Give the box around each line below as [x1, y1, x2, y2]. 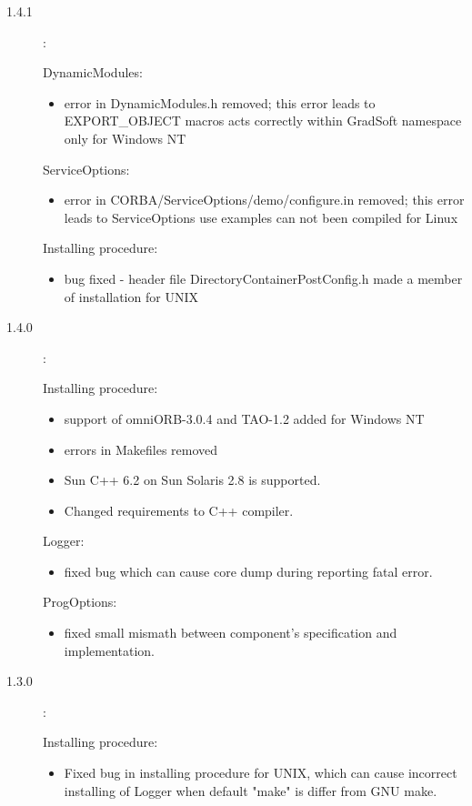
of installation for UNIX [64, 287, 198, 306]
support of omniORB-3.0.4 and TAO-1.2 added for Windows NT [64, 408, 425, 428]
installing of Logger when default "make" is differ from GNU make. [64, 781, 437, 800]
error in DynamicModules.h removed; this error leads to [64, 93, 376, 112]
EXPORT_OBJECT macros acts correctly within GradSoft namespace [64, 111, 462, 130]
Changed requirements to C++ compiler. [64, 500, 294, 519]
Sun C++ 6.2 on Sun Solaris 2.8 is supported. [64, 470, 321, 489]
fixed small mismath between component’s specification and [64, 623, 397, 642]
